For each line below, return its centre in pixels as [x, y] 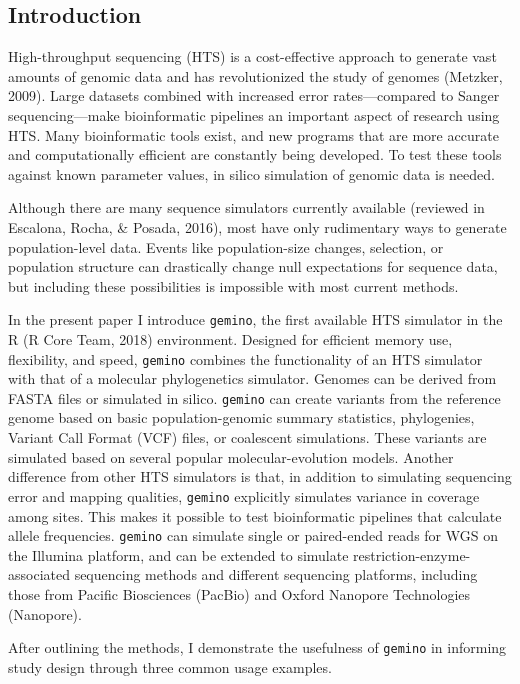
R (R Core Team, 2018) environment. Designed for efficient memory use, [230, 338]
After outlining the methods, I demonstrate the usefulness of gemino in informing [257, 647]
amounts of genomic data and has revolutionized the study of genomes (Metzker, [255, 75]
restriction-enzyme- [412, 554]
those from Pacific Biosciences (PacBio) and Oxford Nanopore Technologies [239, 593]
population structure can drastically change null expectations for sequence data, [253, 266]
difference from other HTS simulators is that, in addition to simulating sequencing [260, 476]
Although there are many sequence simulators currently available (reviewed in [246, 207]
